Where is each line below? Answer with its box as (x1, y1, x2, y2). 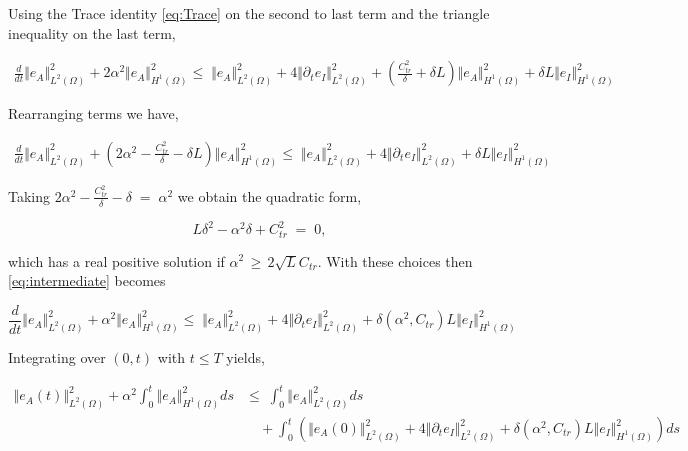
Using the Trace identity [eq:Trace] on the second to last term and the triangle (8, 3, 490, 23)
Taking (8, 185, 51, 206)
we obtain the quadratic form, (177, 185, 362, 206)
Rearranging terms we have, (8, 103, 179, 124)
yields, (226, 347, 265, 368)
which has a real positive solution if (8, 250, 225, 271)
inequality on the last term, (8, 22, 176, 43)
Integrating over (8, 347, 106, 368)
